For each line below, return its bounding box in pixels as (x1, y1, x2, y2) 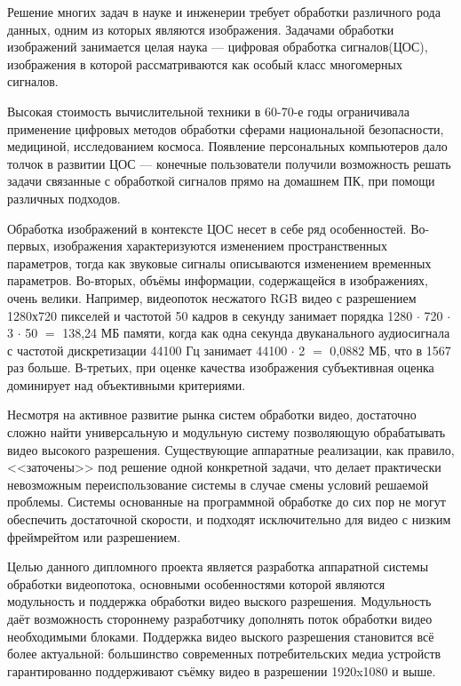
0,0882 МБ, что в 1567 (330, 340, 451, 359)
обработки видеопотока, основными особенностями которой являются (7, 574, 385, 593)
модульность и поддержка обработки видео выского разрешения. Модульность (7, 592, 432, 610)
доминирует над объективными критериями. (7, 375, 246, 394)
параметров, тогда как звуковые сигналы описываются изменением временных (7, 253, 432, 272)
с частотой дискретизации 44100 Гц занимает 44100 (7, 340, 288, 359)
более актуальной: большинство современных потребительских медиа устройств (7, 644, 441, 663)
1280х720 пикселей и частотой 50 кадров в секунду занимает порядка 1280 (7, 306, 413, 324)
